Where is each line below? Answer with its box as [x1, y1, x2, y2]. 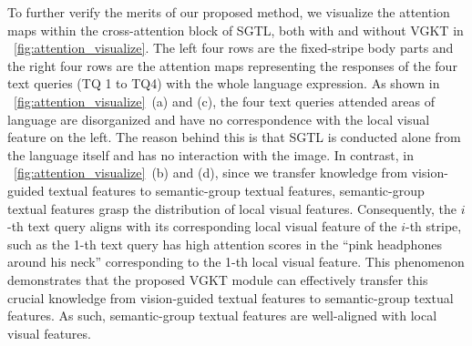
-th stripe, [405, 217, 462, 236]
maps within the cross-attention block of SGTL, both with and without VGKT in [7, 20, 464, 39]
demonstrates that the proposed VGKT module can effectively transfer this [7, 270, 428, 289]
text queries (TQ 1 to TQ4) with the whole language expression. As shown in [7, 74, 440, 93]
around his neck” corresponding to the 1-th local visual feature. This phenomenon [7, 252, 465, 271]
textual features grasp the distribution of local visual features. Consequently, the [7, 198, 457, 218]
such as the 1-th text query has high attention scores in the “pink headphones [7, 234, 442, 253]
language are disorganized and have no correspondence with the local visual [7, 109, 430, 128]
